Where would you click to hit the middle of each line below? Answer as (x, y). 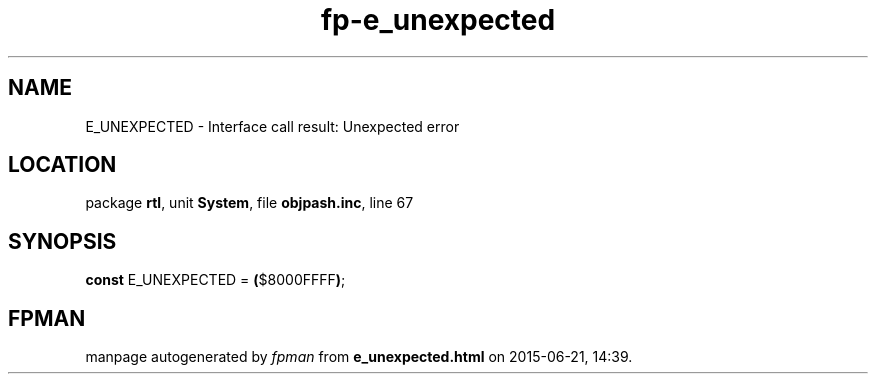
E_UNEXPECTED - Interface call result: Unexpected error (272, 126)
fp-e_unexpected (438, 20)
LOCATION (62, 165)
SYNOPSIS (62, 241)
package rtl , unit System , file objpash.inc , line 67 (249, 203)
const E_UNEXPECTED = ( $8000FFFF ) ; (215, 280)
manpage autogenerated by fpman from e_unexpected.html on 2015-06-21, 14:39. (359, 357)
